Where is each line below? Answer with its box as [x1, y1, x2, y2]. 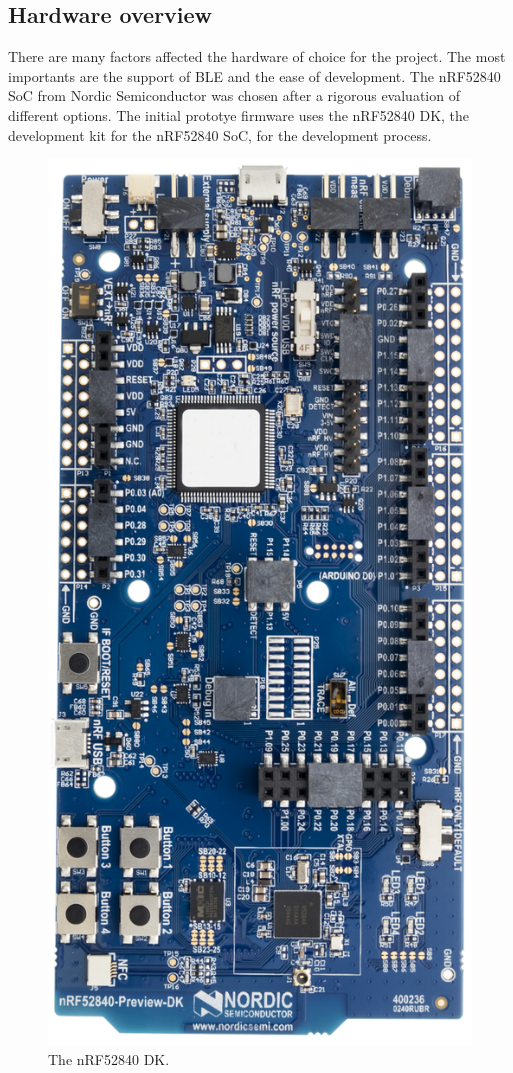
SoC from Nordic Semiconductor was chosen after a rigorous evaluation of [8, 85, 460, 106]
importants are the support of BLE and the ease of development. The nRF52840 [8, 65, 501, 86]
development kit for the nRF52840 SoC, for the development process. [8, 124, 432, 145]
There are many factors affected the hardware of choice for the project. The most [8, 46, 506, 67]
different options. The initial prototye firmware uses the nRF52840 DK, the [8, 104, 470, 125]
